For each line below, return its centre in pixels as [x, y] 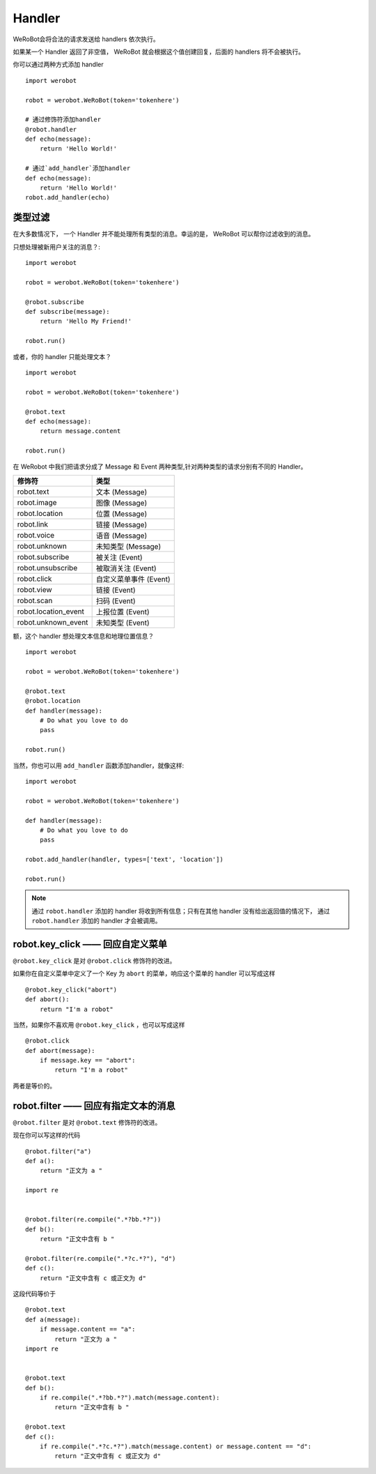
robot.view [34, 589]
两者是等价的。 [34, 1086]
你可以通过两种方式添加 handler [58, 64]
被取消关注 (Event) [126, 568]
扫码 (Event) [116, 601]
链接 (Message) [122, 524]
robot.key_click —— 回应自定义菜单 [90, 944]
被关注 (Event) [119, 557]
